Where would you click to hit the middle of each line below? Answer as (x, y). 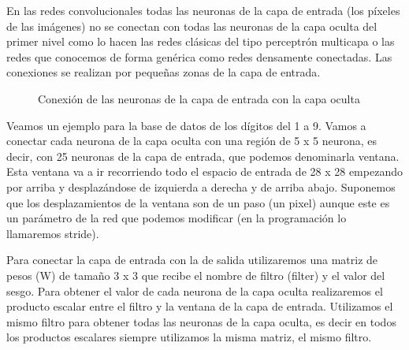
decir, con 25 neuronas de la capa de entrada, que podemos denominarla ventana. (203, 156)
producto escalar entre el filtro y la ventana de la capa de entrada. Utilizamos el (200, 306)
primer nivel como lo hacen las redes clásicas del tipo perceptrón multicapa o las (201, 41)
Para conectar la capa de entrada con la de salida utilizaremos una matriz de (192, 260)
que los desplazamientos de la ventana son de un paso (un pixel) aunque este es (198, 202)
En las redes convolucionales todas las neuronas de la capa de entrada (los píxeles (203, 10)
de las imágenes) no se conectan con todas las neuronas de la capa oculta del (192, 26)
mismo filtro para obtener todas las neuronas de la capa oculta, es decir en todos (201, 321)
